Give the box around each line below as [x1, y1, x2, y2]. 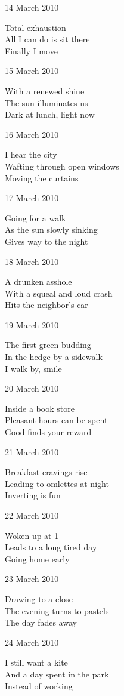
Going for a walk [5, 211, 66, 224]
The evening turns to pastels [5, 604, 109, 617]
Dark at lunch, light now [5, 108, 95, 121]
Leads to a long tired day [5, 541, 97, 553]
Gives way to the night [5, 235, 88, 247]
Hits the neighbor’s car [5, 298, 88, 311]
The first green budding [5, 338, 91, 351]
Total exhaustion [5, 21, 66, 33]
